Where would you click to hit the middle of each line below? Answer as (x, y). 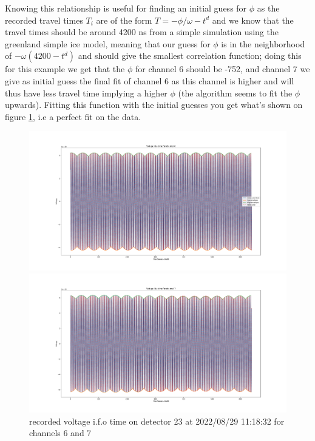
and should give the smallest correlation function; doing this (190, 56)
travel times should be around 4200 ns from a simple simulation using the (142, 32)
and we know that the (253, 20)
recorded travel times (44, 20)
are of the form (124, 20)
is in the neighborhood (263, 43)
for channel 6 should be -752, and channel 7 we (222, 69)
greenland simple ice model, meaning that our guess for (108, 43)
